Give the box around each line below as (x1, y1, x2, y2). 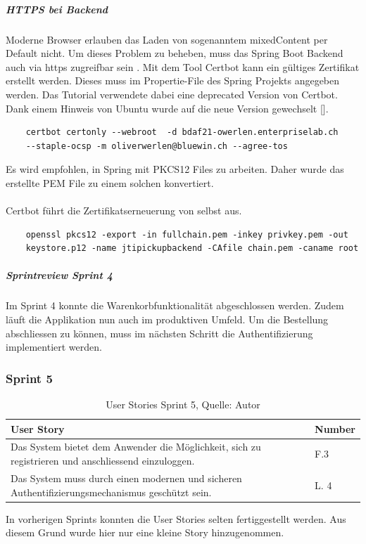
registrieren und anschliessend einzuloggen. (11, 453, 195, 468)
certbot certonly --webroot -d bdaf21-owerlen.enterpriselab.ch (25, 127, 339, 138)
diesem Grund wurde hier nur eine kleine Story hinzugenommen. (6, 525, 284, 540)
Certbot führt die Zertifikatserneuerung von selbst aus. (6, 203, 242, 218)
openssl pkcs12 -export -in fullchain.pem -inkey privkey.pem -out (25, 229, 348, 240)
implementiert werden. (6, 339, 102, 354)
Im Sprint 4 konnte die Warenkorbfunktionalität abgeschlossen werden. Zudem (6, 298, 344, 313)
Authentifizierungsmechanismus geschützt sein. (11, 484, 212, 499)
